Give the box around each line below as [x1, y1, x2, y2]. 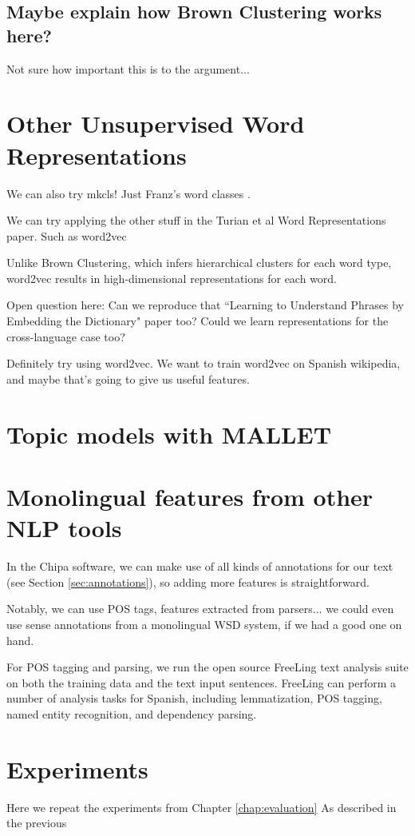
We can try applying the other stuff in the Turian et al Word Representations [6, 212, 386, 229]
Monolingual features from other [6, 480, 373, 512]
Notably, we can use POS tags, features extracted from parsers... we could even [6, 600, 394, 617]
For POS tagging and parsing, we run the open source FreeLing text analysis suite [6, 659, 409, 675]
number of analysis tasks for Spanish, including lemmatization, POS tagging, [6, 690, 382, 707]
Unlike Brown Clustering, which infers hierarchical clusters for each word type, [6, 254, 392, 271]
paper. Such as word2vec [6, 227, 127, 244]
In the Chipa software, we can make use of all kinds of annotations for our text [6, 558, 393, 575]
